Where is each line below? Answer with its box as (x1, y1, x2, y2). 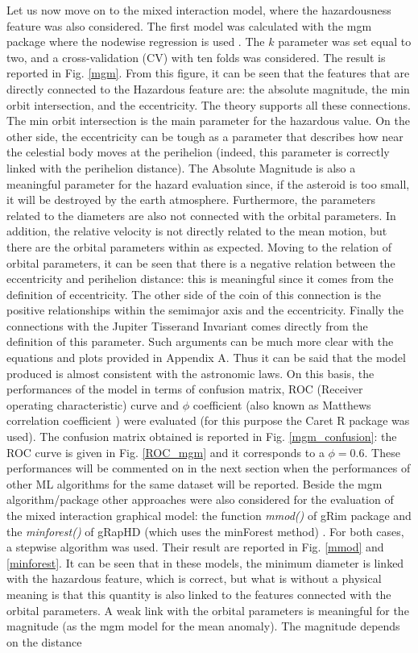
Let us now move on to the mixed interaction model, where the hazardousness (6, 2, 391, 18)
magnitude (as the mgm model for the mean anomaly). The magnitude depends (6, 618, 400, 634)
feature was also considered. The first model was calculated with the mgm (6, 17, 372, 34)
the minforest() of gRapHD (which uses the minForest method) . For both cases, (6, 522, 404, 539)
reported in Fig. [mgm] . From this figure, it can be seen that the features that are (6, 64, 410, 81)
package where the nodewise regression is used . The (6, 33, 265, 50)
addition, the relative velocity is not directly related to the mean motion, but (6, 223, 387, 239)
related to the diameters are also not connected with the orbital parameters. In (6, 206, 396, 223)
